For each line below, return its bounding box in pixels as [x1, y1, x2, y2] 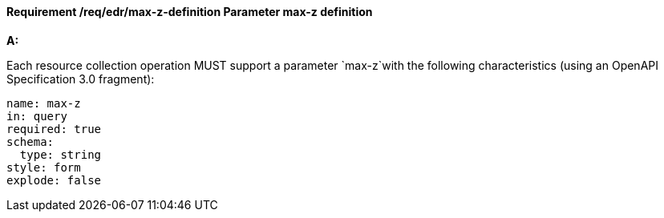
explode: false [6, 173, 102, 187]
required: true [6, 122, 102, 135]
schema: [6, 135, 55, 148]
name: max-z [6, 96, 81, 110]
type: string [19, 147, 102, 161]
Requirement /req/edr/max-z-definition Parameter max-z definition [6, 5, 373, 18]
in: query [6, 109, 67, 123]
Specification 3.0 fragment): [6, 71, 155, 86]
